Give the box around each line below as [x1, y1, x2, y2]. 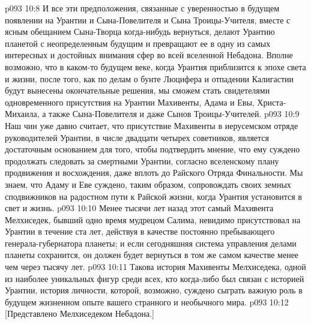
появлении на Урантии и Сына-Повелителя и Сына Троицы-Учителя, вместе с [5, 13, 291, 26]
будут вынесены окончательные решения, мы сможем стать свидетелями [5, 84, 270, 97]
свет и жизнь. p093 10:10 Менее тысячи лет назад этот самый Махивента [5, 202, 274, 214]
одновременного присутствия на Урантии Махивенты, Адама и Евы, [5, 95, 255, 108]
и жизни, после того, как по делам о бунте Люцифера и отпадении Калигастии [5, 72, 294, 85]
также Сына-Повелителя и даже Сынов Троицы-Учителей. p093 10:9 [49, 107, 300, 120]
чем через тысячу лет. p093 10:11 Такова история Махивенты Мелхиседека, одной [5, 260, 306, 273]
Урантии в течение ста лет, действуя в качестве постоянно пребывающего [5, 225, 275, 238]
